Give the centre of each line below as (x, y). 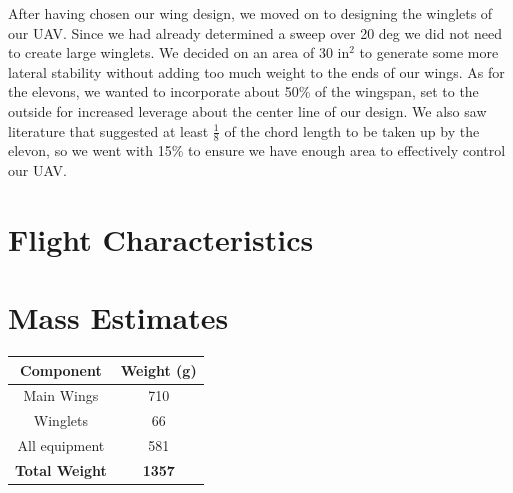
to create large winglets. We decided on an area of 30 (170, 52)
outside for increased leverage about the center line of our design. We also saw (247, 110)
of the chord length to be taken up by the (352, 130)
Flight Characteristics (161, 238)
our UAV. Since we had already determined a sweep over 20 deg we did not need (255, 32)
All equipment (61, 445)
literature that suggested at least (108, 130)
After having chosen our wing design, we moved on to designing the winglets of (250, 13)
